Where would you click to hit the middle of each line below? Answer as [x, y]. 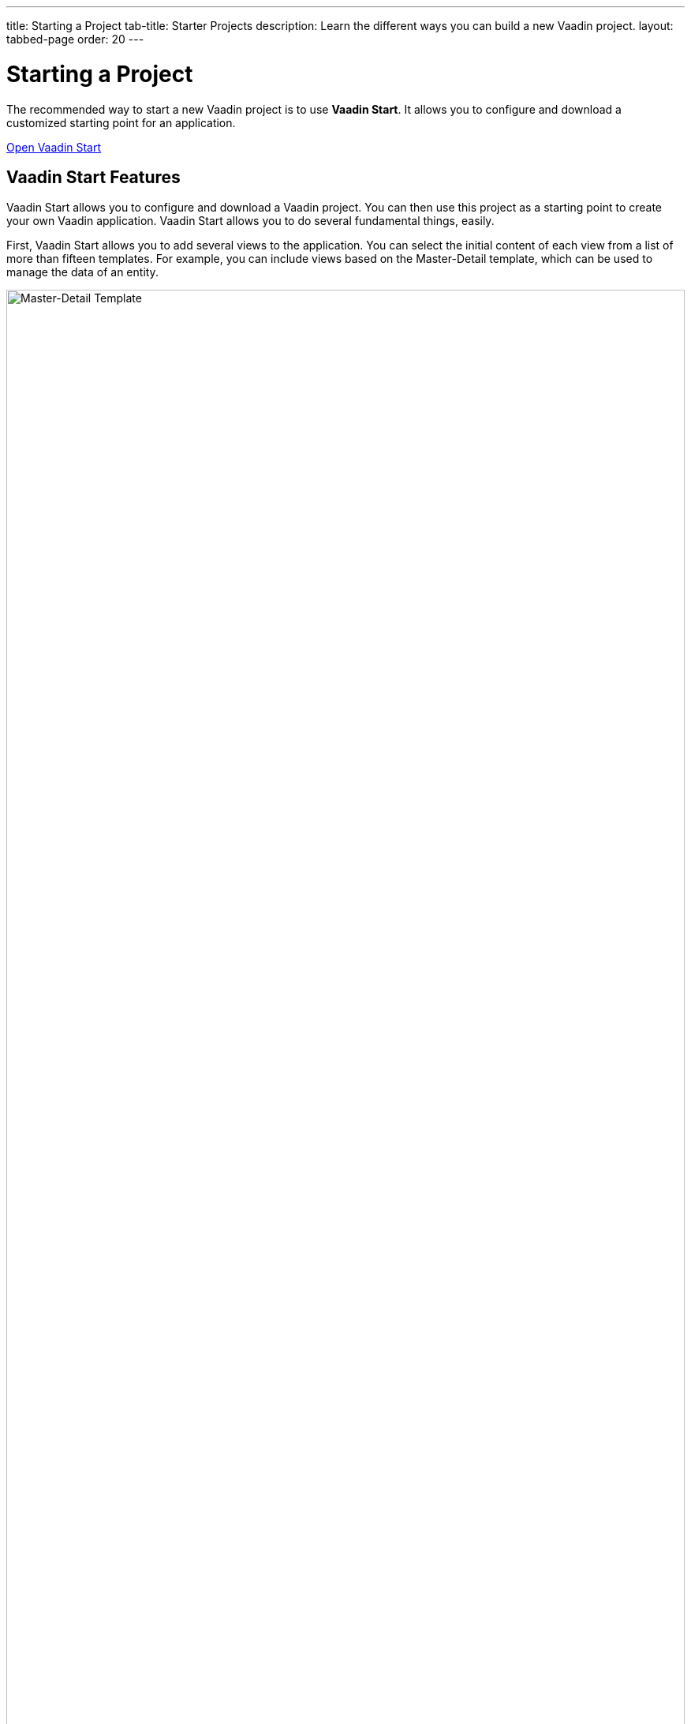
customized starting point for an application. [121, 122]
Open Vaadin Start [54, 147]
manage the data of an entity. [82, 272]
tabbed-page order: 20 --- [75, 39]
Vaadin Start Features [93, 177]
